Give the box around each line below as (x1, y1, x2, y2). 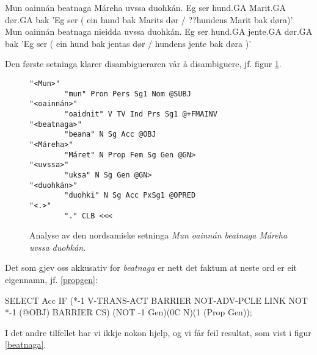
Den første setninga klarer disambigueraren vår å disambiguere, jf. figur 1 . (5, 57, 282, 70)
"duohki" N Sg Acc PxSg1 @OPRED (64, 191, 196, 200)
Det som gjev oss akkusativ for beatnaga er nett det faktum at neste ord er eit (5, 261, 297, 274)
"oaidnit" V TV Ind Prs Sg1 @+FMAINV (64, 109, 217, 118)
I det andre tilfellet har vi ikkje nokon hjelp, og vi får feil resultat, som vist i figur (5, 326, 312, 339)
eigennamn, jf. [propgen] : (5, 273, 98, 285)
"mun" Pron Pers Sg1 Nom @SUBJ (64, 89, 191, 98)
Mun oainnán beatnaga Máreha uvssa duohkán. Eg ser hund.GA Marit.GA (5, 1, 286, 13)
